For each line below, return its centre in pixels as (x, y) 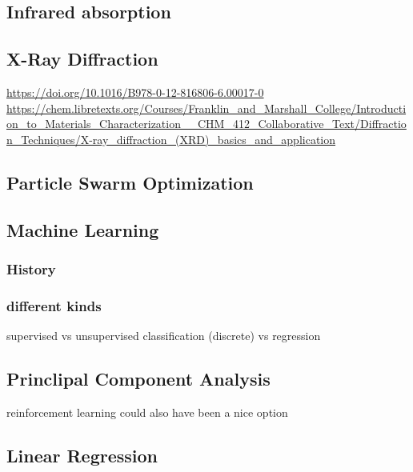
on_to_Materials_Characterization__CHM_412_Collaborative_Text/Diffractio (206, 124)
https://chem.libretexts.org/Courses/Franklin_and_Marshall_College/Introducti (206, 108)
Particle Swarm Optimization (130, 182)
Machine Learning (83, 229)
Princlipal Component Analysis (138, 378)
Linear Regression (82, 455)
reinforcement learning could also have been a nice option (147, 412)
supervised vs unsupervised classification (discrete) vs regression (164, 335)
